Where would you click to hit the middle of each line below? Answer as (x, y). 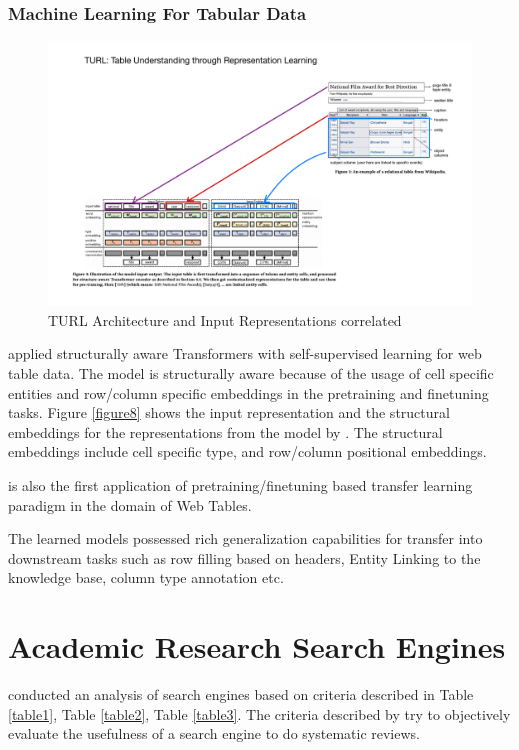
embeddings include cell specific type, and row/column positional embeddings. (247, 451)
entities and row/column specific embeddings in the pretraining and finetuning (248, 392)
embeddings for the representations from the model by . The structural (225, 431)
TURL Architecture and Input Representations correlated (225, 319)
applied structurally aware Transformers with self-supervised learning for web (245, 353)
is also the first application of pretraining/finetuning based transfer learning (240, 484)
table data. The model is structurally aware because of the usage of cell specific (251, 373)
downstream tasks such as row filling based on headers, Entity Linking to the (244, 557)
